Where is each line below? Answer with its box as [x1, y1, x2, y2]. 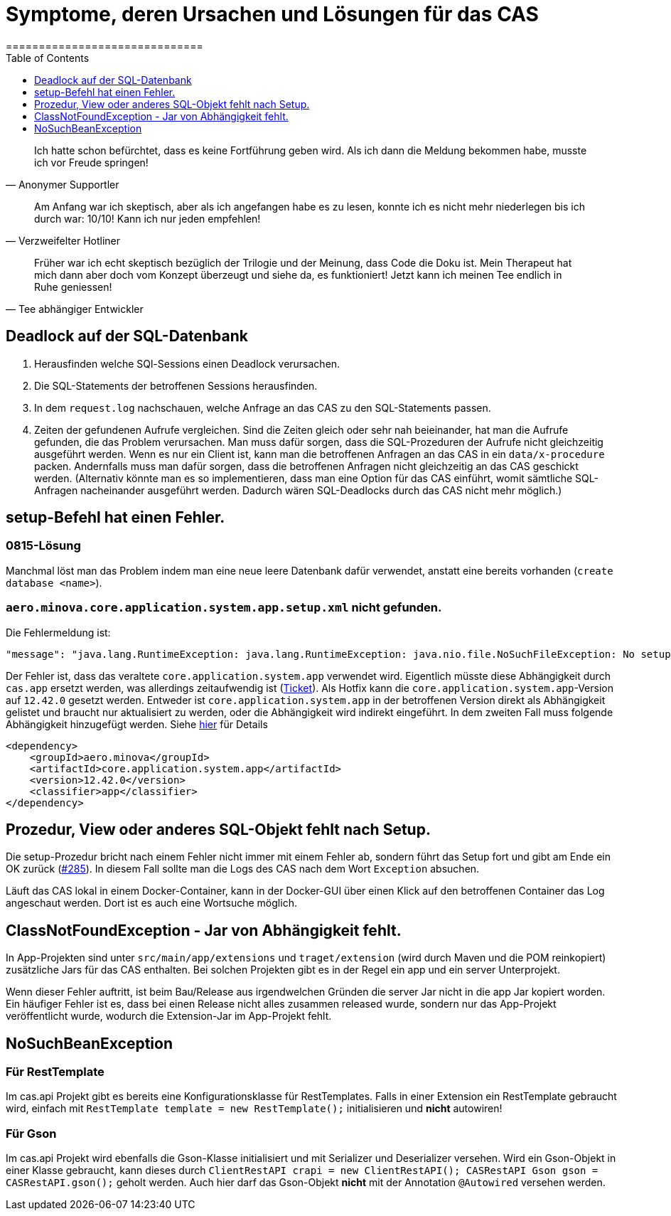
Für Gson [6, 1126, 57, 1141]
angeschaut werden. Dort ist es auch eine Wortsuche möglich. [6, 897, 297, 910]
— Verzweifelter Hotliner [6, 234, 121, 247]
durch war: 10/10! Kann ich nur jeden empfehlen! [34, 212, 261, 225]
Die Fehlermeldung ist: [6, 626, 111, 639]
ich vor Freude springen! [34, 156, 149, 169]
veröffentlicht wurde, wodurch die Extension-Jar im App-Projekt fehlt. [6, 1010, 332, 1023]
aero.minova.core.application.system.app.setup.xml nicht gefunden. [6, 600, 442, 615]
